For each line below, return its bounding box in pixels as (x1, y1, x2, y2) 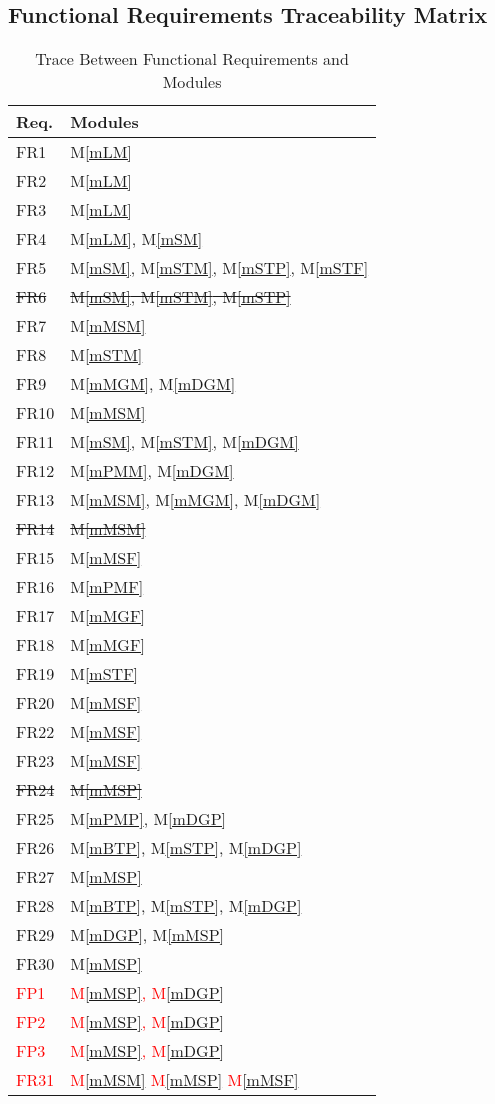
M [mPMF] (70, 575, 144, 599)
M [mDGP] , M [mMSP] (70, 923, 224, 947)
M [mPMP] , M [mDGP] (70, 807, 226, 831)
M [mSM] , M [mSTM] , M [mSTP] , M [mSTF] (70, 256, 369, 280)
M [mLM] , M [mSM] (70, 227, 203, 251)
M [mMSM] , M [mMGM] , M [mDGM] (70, 488, 321, 512)
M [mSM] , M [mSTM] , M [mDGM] (70, 430, 299, 454)
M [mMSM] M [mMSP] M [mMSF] (70, 1068, 299, 1092)
